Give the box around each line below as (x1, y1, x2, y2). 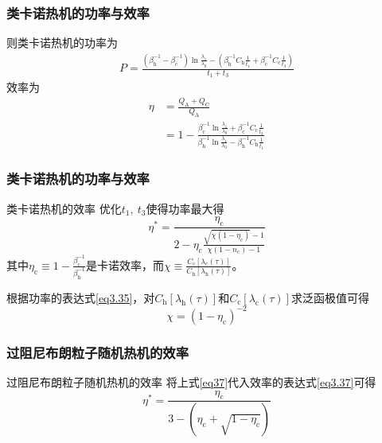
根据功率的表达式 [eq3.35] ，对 (6, 289, 155, 305)
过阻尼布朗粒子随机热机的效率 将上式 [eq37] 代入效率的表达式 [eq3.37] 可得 (6, 374, 376, 391)
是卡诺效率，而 (85, 256, 164, 273)
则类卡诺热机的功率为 (6, 34, 118, 51)
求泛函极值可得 (290, 289, 369, 305)
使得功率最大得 (146, 200, 224, 216)
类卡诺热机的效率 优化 (6, 200, 122, 216)
